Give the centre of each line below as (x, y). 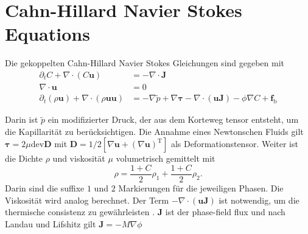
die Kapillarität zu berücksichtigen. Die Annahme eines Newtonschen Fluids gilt (154, 131)
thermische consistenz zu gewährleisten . (80, 212)
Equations (47, 34)
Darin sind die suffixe (45, 188)
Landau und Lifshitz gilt (51, 223)
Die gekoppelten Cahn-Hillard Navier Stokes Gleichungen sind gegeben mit (145, 63)
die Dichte (24, 158)
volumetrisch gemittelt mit (166, 158)
